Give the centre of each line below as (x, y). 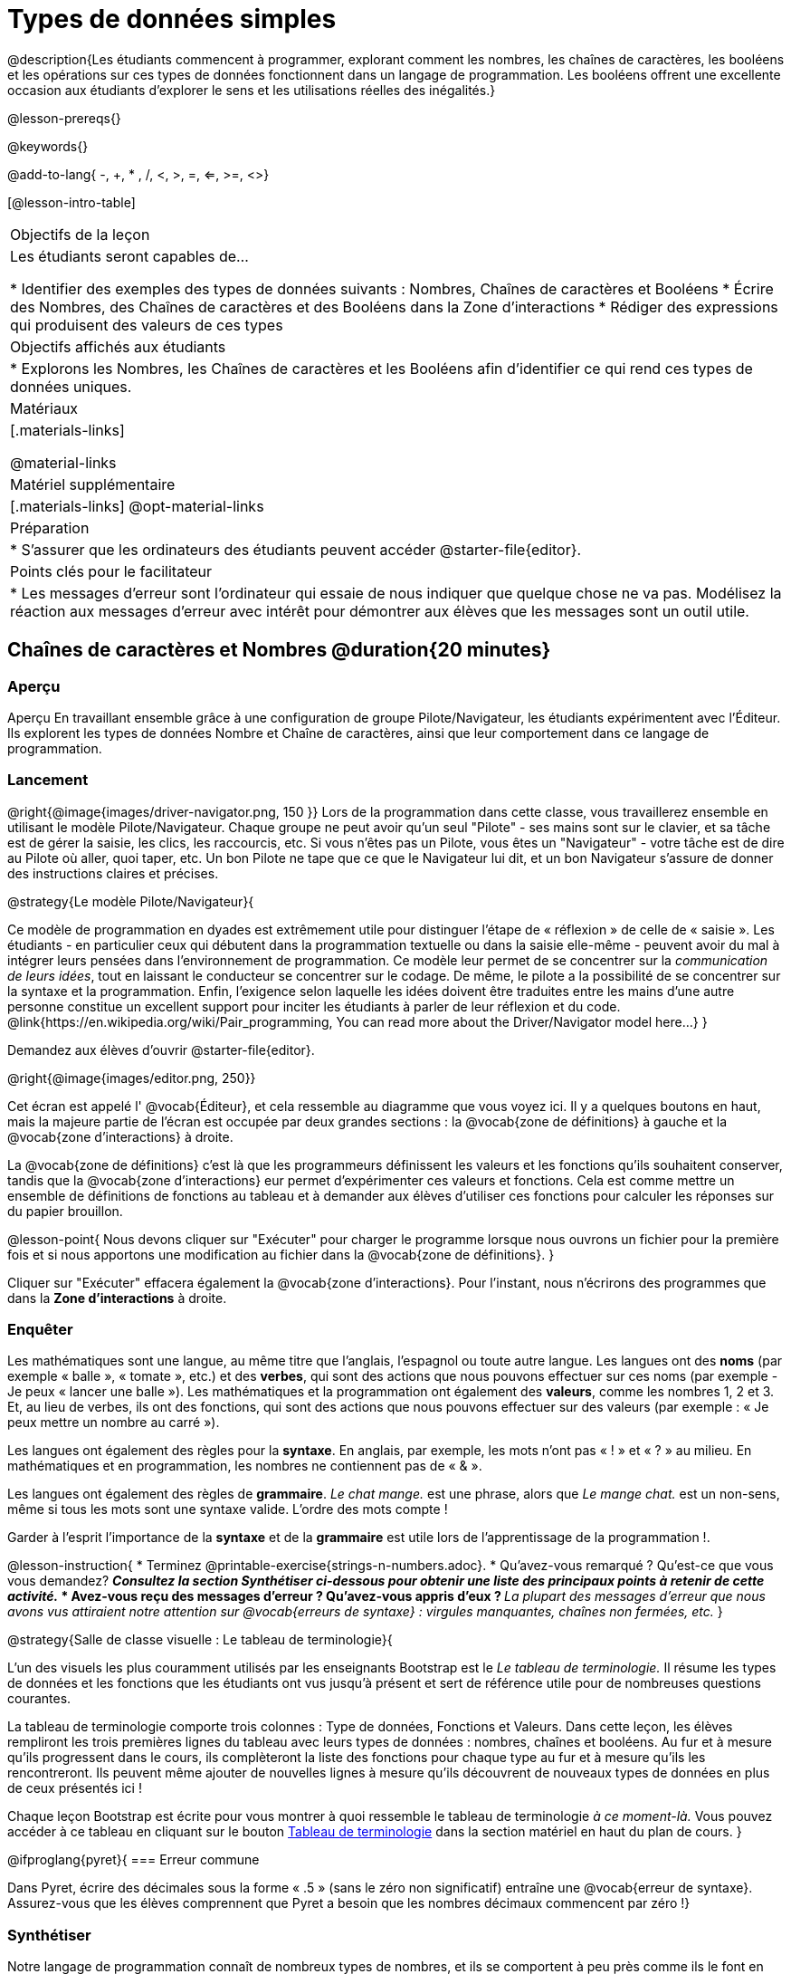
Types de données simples (172, 19)
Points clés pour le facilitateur (111, 571)
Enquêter (40, 1330)
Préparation (50, 527)
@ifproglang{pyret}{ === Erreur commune (133, 1860)
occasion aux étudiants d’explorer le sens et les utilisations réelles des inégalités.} (252, 90)
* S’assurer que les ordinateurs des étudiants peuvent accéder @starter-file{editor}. (296, 549)
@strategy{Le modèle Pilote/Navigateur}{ (131, 901)
